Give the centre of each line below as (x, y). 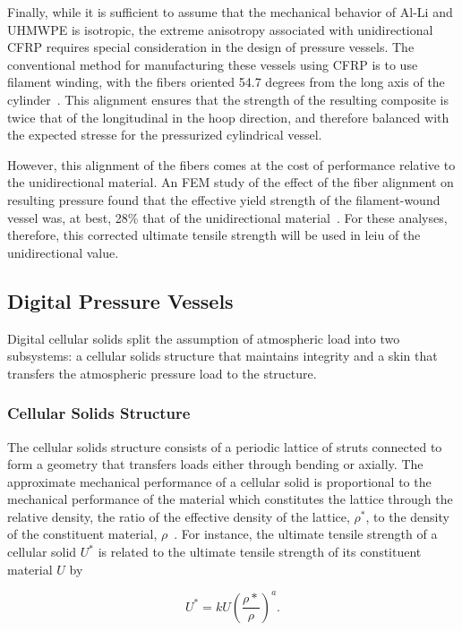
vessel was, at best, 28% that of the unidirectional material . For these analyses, (227, 217)
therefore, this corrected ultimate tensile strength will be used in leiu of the (214, 235)
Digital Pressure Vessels (120, 300)
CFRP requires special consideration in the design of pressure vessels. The (211, 47)
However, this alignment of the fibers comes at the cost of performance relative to (231, 164)
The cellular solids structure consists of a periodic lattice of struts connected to (225, 446)
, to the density (407, 516)
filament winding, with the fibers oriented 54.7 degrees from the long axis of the (226, 82)
